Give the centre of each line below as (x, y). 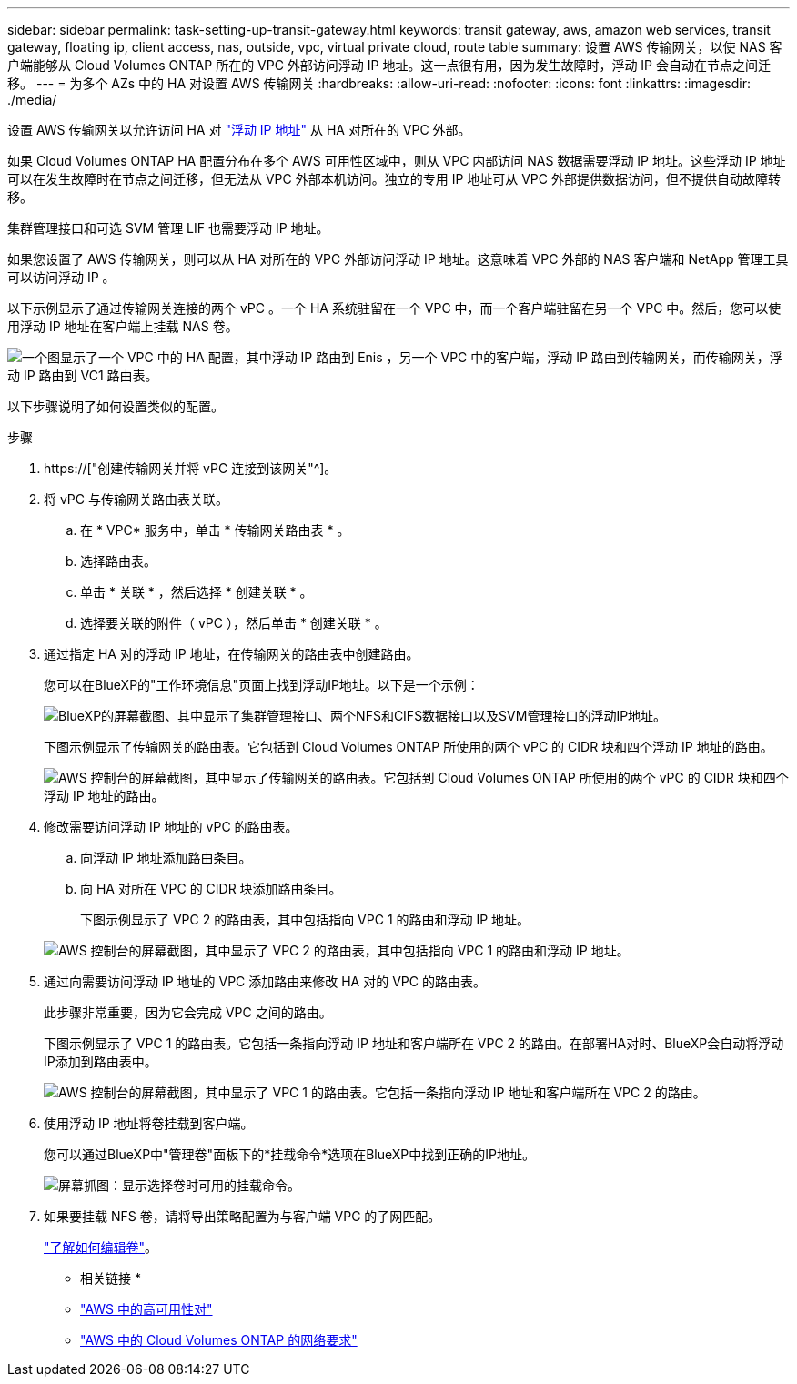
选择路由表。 (118, 561)
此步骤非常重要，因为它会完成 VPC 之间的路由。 (188, 1012)
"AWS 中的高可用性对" (146, 1309)
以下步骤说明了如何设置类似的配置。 (116, 406)
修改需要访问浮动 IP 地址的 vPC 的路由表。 (171, 827)
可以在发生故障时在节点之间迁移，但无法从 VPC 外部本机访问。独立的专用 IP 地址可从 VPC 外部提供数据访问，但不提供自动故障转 (394, 179)
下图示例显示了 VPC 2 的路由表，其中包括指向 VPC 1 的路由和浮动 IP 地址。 (305, 919)
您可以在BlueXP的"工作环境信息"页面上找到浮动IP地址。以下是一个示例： (262, 685)
